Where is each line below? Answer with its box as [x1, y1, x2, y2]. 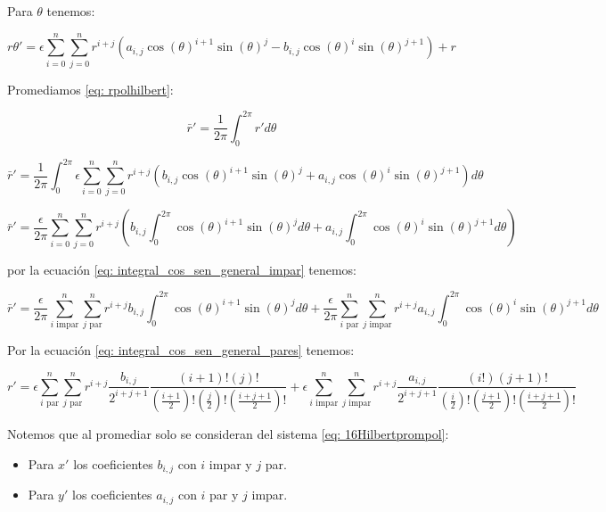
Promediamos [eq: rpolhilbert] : [7, 79, 174, 98]
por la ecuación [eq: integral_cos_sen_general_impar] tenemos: [7, 260, 357, 278]
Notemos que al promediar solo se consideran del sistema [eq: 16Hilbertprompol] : [7, 425, 449, 443]
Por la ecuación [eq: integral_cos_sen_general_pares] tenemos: [7, 341, 355, 359]
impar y [209, 454, 252, 473]
